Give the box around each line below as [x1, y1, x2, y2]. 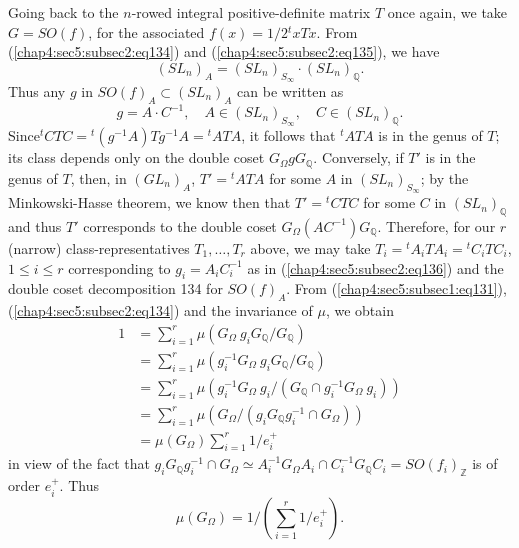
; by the [420, 167, 469, 188]
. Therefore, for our [377, 215, 496, 236]
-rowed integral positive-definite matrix [131, 2, 371, 22]
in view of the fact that [8, 453, 150, 474]
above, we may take [250, 237, 371, 258]
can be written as [237, 80, 344, 101]
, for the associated [88, 21, 205, 42]
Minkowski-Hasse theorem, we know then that [8, 192, 291, 213]
